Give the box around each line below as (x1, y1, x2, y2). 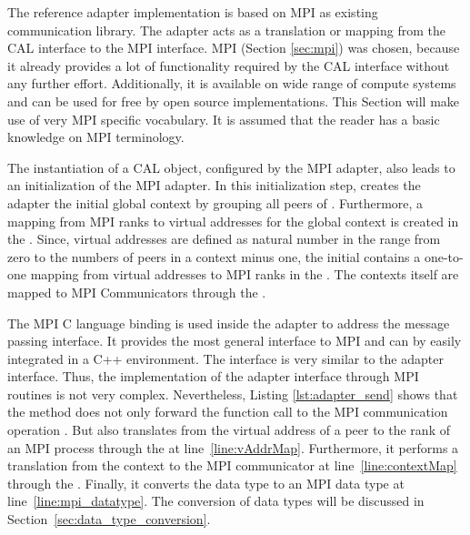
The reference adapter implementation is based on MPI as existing (7, 3, 378, 21)
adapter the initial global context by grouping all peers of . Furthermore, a (7, 193, 424, 212)
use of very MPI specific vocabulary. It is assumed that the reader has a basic (7, 109, 440, 128)
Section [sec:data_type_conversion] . (7, 510, 211, 529)
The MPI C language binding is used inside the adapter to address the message (7, 313, 450, 332)
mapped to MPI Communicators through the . (7, 282, 266, 301)
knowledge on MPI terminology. (7, 127, 185, 146)
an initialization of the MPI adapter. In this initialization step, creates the (7, 176, 421, 195)
